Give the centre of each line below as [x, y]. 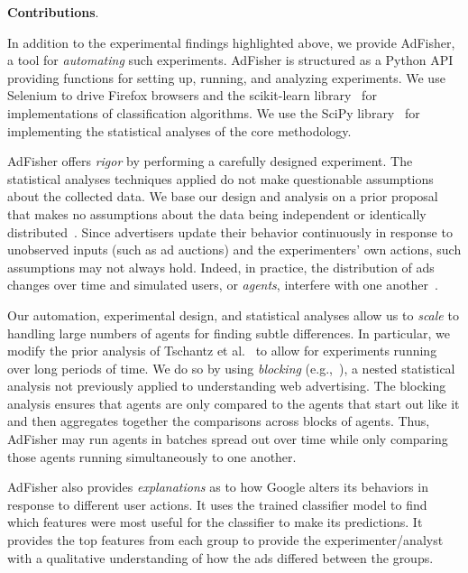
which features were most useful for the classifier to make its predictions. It [215, 522]
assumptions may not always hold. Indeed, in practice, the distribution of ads [221, 267]
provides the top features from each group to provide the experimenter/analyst [225, 540]
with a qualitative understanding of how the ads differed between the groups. [220, 557]
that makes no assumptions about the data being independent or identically [217, 213]
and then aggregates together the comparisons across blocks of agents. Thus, [219, 421]
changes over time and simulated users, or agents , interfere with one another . [223, 285]
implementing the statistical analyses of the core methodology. [179, 130]
